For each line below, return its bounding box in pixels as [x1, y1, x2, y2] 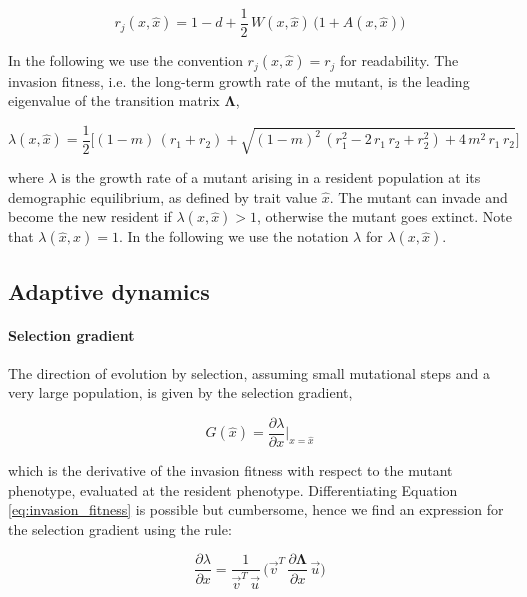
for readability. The [339, 50, 459, 71]
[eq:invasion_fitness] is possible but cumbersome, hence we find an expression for [8, 499, 504, 520]
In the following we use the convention [8, 50, 243, 71]
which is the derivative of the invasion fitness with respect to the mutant [8, 460, 453, 481]
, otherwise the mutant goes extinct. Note [257, 206, 512, 227]
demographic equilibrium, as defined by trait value [8, 186, 318, 207]
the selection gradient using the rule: [8, 518, 232, 539]
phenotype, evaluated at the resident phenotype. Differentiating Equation [8, 479, 458, 500]
